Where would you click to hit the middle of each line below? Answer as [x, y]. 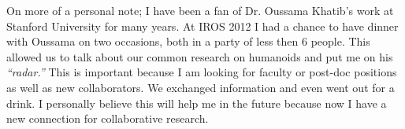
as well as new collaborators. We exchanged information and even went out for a [201, 87]
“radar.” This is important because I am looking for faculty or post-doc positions [202, 72]
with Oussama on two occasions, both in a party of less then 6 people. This [188, 41]
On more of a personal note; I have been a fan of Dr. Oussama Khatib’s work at [200, 10]
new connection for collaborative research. [108, 118]
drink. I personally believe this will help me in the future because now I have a [197, 103]
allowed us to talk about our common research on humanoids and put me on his [200, 56]
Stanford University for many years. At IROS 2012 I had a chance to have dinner [202, 26]
